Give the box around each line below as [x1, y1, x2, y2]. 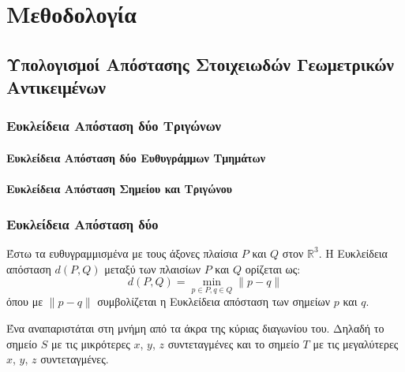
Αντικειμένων [6, 75, 106, 99]
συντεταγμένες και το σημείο [167, 335, 299, 352]
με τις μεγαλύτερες [313, 335, 399, 352]
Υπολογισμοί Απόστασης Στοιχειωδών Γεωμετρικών [6, 51, 394, 76]
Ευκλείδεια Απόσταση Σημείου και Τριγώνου [6, 180, 232, 197]
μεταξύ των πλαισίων [104, 260, 201, 277]
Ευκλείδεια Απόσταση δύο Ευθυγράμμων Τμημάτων [6, 149, 265, 166]
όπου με [6, 293, 43, 310]
